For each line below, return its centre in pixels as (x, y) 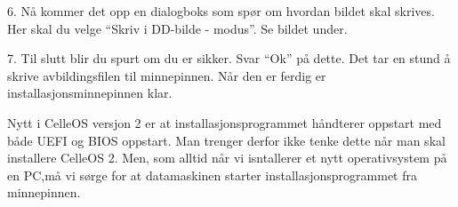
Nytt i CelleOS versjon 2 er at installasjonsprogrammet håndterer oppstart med (225, 122)
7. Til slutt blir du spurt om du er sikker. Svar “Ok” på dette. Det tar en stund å (229, 58)
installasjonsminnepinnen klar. (90, 93)
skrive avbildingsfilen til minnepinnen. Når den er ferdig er (167, 75)
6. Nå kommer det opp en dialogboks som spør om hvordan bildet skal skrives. (221, 11)
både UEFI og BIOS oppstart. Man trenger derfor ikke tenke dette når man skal (226, 140)
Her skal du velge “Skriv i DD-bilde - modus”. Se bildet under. (177, 28)
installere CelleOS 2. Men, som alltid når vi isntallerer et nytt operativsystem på (227, 158)
